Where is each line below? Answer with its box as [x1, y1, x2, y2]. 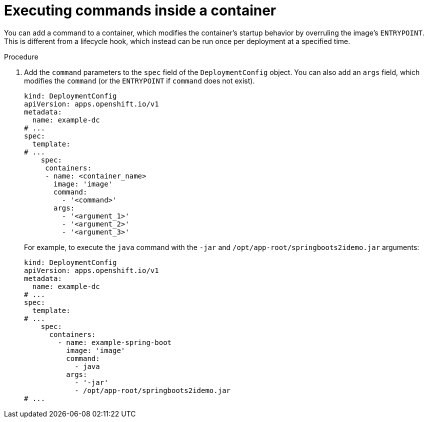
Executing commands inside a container [4, 2, 276, 19]
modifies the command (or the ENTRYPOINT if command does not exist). [24, 76, 255, 85]
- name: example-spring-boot [57, 338, 172, 346]
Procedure [4, 52, 38, 61]
